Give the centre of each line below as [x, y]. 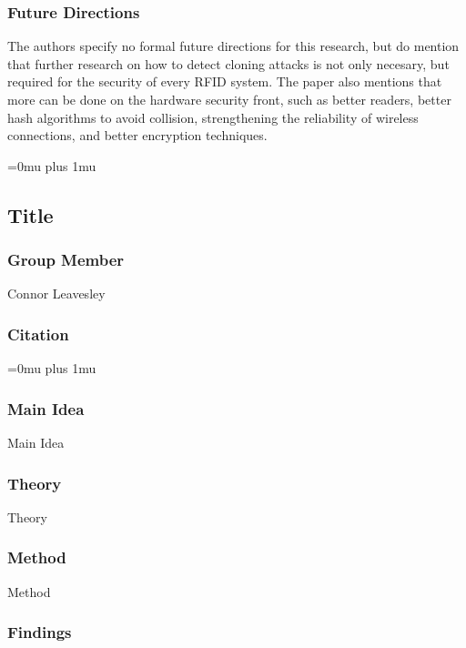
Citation [38, 334]
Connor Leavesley [56, 294]
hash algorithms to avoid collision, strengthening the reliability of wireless [213, 117]
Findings [40, 632]
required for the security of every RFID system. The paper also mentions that [225, 81]
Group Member [66, 260]
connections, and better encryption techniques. [137, 135]
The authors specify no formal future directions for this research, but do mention [233, 46]
